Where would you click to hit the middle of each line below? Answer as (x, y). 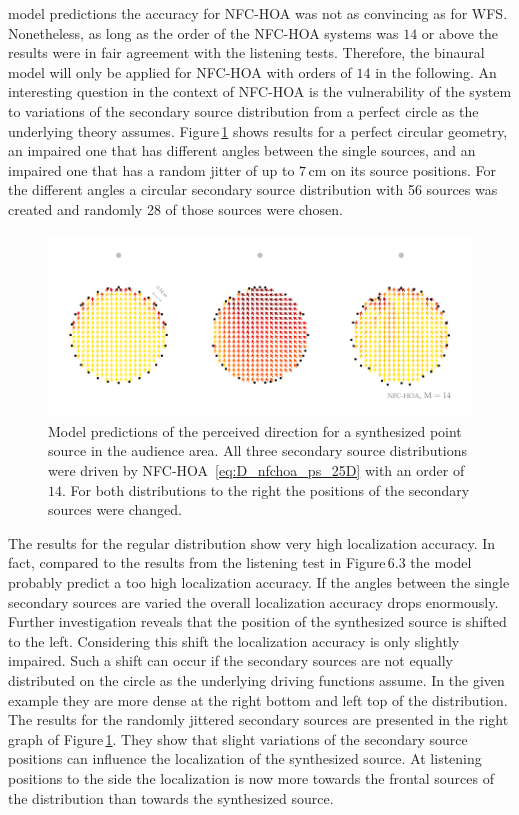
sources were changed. (115, 509)
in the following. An (436, 71)
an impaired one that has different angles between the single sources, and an (242, 150)
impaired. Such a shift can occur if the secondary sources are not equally (231, 660)
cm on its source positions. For (402, 169)
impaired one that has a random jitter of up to (151, 169)
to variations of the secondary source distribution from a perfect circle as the (243, 110)
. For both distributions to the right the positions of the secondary (266, 489)
